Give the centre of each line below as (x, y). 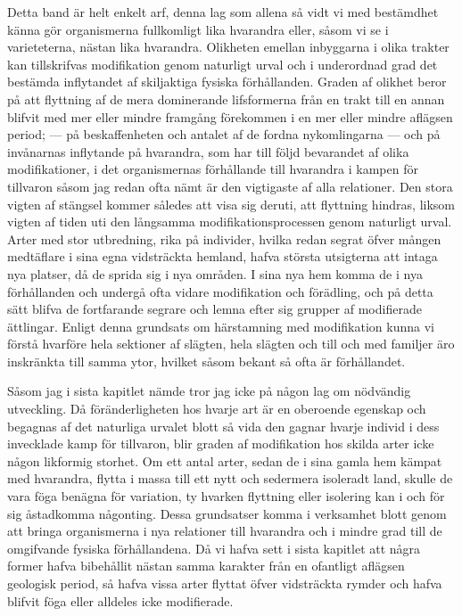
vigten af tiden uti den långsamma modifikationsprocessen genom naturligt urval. (230, 222)
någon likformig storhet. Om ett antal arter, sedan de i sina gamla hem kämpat (225, 460)
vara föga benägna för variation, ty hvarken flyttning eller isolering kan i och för (226, 496)
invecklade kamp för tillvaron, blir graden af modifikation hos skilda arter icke (221, 444)
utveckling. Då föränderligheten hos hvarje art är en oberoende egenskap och (217, 409)
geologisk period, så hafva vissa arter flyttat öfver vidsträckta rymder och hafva (225, 583)
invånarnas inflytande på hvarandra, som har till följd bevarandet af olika (208, 151)
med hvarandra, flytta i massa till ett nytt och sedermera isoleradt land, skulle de (230, 478)
